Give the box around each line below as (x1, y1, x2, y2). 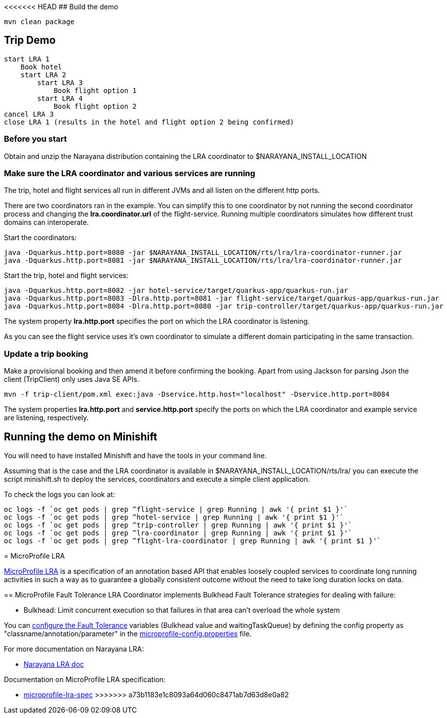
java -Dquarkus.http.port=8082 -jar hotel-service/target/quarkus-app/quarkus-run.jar (4, 286, 348, 295)
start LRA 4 (37, 94, 83, 102)
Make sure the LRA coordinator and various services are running (4, 168, 255, 178)
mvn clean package (4, 18, 75, 26)
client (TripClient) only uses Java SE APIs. (4, 375, 139, 384)
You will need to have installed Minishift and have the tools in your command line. (4, 451, 267, 460)
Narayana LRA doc (24, 659, 84, 668)
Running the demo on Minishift (4, 430, 157, 443)
